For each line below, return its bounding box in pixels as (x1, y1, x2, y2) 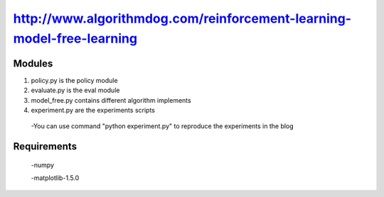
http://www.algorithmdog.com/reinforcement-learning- (13, 11, 352, 26)
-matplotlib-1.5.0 (31, 174, 80, 182)
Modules (13, 57, 53, 69)
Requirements (13, 140, 78, 152)
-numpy (31, 160, 55, 169)
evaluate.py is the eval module (31, 86, 120, 95)
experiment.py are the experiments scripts (31, 106, 156, 115)
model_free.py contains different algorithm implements (31, 96, 191, 104)
